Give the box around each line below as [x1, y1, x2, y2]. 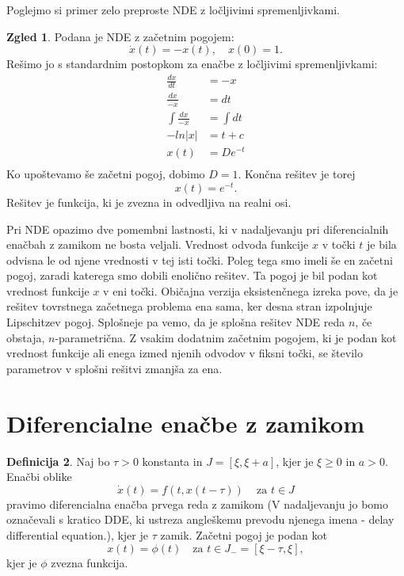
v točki [322, 236, 356, 253]
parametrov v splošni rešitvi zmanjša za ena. [6, 360, 223, 376]
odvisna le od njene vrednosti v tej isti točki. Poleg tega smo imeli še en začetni [6, 251, 393, 268]
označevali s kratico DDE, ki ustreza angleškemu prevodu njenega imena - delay [6, 511, 394, 528]
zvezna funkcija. [51, 554, 128, 570]
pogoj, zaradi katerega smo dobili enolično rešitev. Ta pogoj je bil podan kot [6, 267, 378, 284]
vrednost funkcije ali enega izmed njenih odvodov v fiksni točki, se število [6, 345, 363, 361]
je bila [367, 236, 397, 253]
